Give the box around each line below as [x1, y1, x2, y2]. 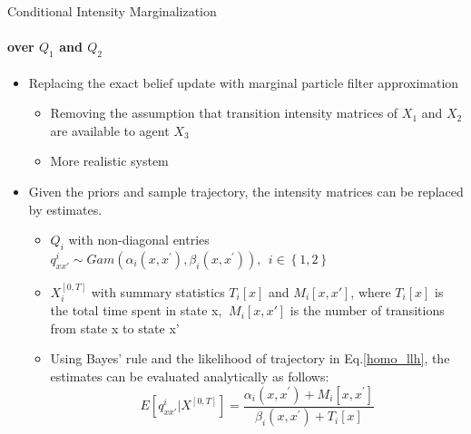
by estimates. [28, 199, 103, 218]
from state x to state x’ [50, 318, 180, 337]
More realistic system [50, 151, 169, 170]
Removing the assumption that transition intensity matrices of [50, 103, 398, 122]
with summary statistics [91, 282, 225, 301]
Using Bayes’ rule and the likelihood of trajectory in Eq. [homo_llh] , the [50, 349, 450, 368]
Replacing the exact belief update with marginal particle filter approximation [28, 72, 459, 92]
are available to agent [50, 121, 170, 140]
